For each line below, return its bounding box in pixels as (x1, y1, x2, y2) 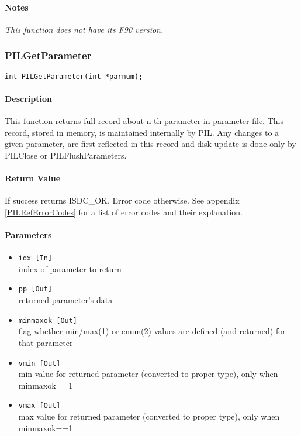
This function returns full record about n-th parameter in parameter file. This (5, 115, 283, 127)
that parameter (18, 336, 73, 348)
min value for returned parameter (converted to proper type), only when (18, 368, 278, 380)
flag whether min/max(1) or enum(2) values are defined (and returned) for (18, 325, 286, 337)
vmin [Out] (18, 359, 61, 368)
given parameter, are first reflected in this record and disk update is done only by (5, 138, 296, 150)
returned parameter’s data (18, 294, 113, 306)
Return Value (5, 172, 61, 184)
